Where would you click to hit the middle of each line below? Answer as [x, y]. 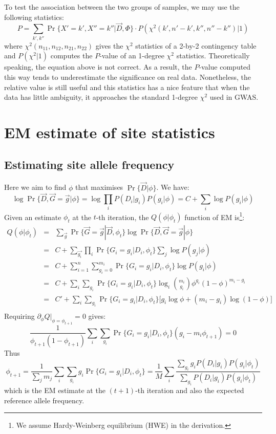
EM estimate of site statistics [110, 132]
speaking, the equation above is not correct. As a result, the [98, 67]
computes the [71, 56]
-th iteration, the [122, 217]
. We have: [173, 187]
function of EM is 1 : [215, 216]
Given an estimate [33, 217]
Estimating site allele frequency [89, 165]
